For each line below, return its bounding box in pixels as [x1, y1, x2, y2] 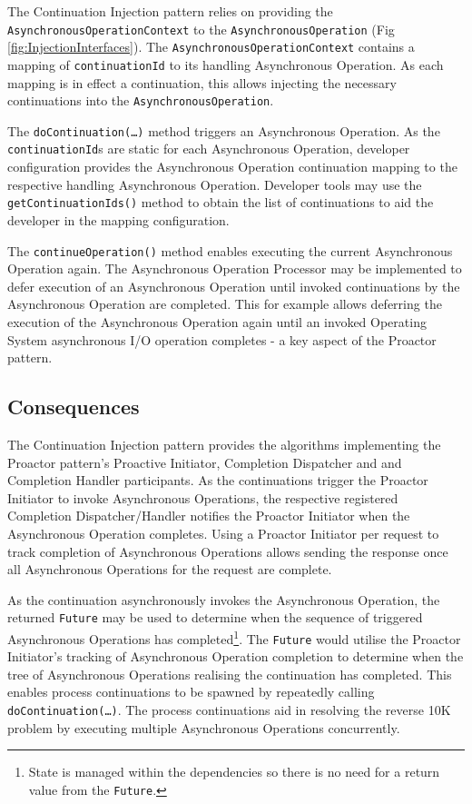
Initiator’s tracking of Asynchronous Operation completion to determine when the [7, 647, 464, 666]
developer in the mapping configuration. [7, 210, 230, 229]
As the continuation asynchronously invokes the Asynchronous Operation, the [7, 590, 440, 609]
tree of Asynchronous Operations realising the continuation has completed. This [7, 664, 452, 683]
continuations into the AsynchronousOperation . [7, 91, 274, 110]
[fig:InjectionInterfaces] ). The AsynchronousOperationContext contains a [7, 37, 415, 56]
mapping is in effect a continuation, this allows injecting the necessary [7, 73, 397, 92]
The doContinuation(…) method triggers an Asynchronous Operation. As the [7, 121, 440, 140]
